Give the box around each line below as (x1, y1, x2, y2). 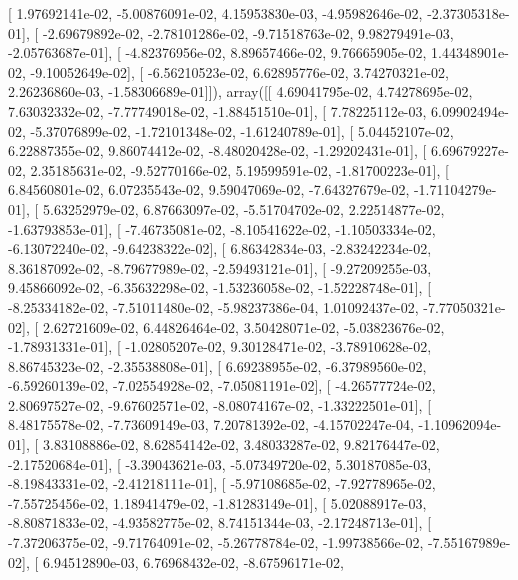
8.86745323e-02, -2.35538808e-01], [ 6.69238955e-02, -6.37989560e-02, (8, 355, 427, 376)
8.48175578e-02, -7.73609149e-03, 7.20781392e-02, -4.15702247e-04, (8, 414, 414, 435)
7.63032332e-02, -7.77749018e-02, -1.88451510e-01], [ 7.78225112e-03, (8, 100, 427, 121)
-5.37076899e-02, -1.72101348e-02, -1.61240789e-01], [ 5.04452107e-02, (30, 120, 454, 141)
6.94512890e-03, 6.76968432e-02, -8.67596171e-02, (42, 551, 344, 572)
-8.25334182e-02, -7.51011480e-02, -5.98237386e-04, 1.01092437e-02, (8, 296, 419, 317)
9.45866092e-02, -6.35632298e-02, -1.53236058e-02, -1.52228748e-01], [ (8, 277, 432, 298)
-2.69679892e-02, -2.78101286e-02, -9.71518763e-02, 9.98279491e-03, (42, 22, 454, 43)
